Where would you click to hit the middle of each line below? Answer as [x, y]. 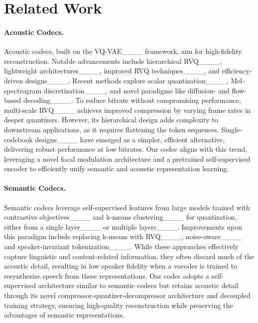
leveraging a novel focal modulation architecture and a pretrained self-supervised [127, 159]
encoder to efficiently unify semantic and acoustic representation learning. [117, 168]
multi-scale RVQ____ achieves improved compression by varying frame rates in [128, 110]
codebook [18, 139]
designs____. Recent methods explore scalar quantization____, [127, 80]
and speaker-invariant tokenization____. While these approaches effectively [121, 246]
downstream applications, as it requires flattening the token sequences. [112, 129]
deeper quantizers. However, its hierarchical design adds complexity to [111, 120]
